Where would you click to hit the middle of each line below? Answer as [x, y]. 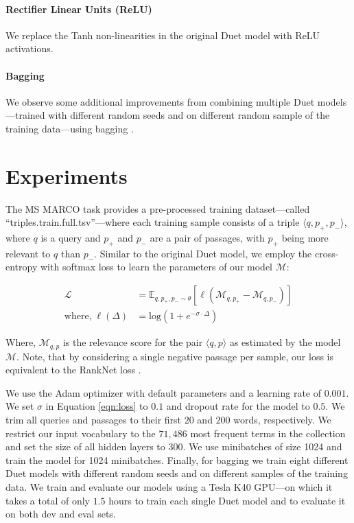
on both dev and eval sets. [61, 514]
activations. [29, 48]
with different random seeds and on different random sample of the [189, 115]
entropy [22, 267]
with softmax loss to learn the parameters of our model [156, 267]
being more [305, 238]
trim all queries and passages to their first [94, 419]
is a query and [71, 238]
